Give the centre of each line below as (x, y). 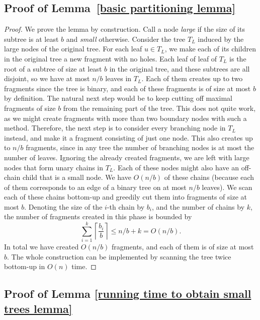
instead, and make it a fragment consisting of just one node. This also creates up (128, 137)
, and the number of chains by (198, 206)
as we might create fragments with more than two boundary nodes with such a (125, 118)
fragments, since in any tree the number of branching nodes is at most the (140, 147)
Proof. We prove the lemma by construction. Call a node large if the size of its (124, 29)
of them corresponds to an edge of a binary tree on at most (95, 187)
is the (238, 58)
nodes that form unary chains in (54, 167)
